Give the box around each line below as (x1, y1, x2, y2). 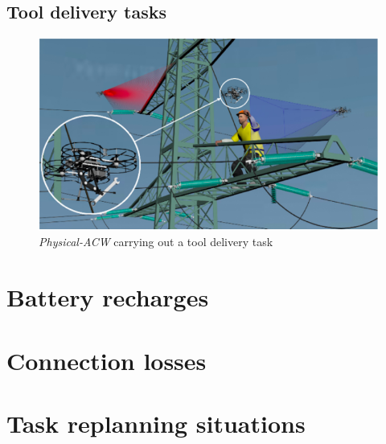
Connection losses (6, 343, 207, 376)
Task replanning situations (6, 406, 306, 439)
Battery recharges (6, 281, 209, 314)
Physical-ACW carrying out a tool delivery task (39, 233, 273, 250)
